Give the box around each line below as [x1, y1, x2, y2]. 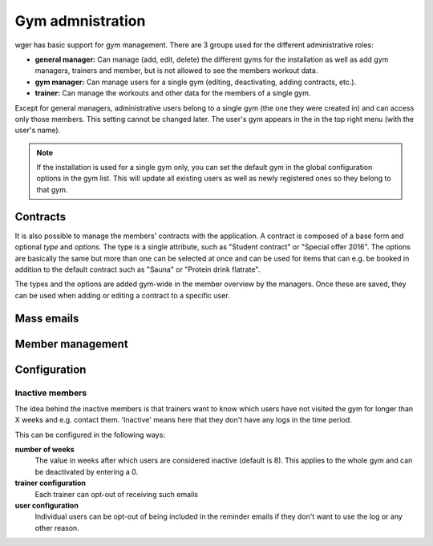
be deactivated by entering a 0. [34, 467, 139, 476]
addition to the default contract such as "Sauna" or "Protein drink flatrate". [14, 265, 261, 274]
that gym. [36, 184, 68, 194]
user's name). [14, 125, 61, 135]
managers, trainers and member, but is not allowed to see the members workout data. [34, 66, 318, 75]
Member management [14, 337, 128, 350]
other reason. [34, 523, 79, 532]
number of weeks [14, 445, 75, 455]
